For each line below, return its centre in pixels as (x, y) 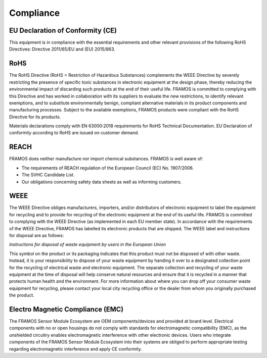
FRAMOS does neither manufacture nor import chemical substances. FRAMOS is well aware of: (106, 159)
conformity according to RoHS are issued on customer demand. (74, 133)
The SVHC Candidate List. (48, 175)
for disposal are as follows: (37, 236)
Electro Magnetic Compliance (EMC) (66, 309)
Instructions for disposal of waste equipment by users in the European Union (88, 245)
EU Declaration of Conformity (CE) (63, 30)
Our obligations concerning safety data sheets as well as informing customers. (102, 182)
